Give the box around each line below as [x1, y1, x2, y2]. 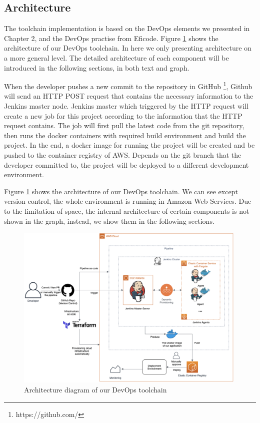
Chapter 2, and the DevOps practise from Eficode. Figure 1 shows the [4, 33, 218, 43]
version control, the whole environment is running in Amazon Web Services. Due [4, 196, 251, 206]
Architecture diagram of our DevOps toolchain [24, 384, 167, 394]
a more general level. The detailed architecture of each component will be [4, 52, 229, 63]
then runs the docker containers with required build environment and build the [4, 130, 246, 140]
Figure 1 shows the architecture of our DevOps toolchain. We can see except [4, 186, 238, 196]
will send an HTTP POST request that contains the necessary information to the [4, 91, 253, 101]
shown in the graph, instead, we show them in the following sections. [4, 215, 214, 226]
